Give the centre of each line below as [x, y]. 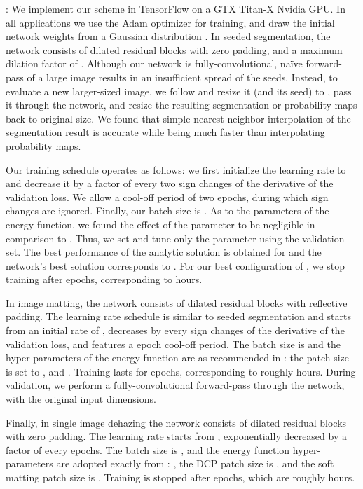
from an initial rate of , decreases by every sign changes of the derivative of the [175, 330]
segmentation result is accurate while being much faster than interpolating [165, 132]
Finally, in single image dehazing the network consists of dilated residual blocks [176, 422]
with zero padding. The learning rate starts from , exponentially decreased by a [176, 436]
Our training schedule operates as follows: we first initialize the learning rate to [176, 169]
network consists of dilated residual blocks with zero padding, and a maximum [174, 49]
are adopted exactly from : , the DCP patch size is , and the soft [195, 463]
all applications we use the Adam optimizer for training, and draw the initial [170, 22]
